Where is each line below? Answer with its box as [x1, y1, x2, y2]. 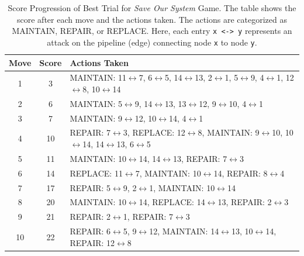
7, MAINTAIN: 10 [135, 167, 201, 179]
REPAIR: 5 [70, 181, 111, 193]
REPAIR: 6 [70, 225, 111, 237]
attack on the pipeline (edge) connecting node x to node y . [47, 36, 257, 48]
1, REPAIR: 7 [123, 210, 174, 223]
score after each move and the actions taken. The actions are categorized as [17, 13, 287, 25]
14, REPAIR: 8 [213, 167, 268, 179]
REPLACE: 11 [70, 167, 123, 179]
